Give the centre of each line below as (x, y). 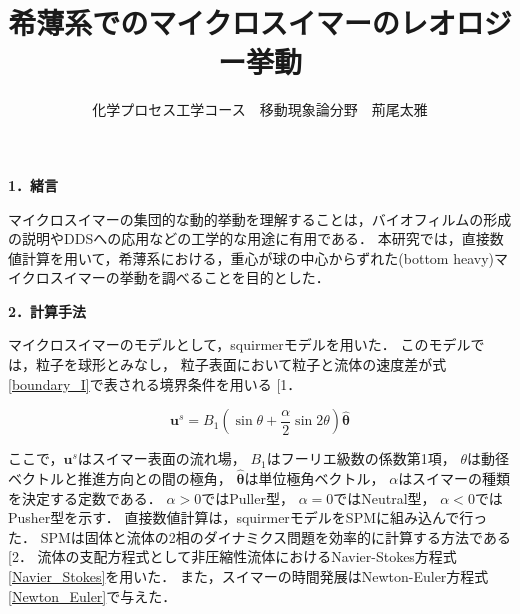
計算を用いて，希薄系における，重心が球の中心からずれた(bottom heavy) (257, 257)
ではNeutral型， (384, 497)
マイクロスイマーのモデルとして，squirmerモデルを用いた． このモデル (239, 344)
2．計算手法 (47, 310)
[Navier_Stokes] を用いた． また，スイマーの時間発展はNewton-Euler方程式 (248, 576)
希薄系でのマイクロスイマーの (204, 22)
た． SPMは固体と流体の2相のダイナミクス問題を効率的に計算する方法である (259, 536)
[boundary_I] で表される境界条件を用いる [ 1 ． (155, 383)
